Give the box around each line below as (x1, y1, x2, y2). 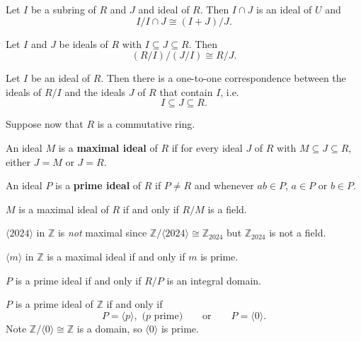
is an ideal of (256, 2, 312, 16)
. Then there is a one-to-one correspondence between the (101, 71, 346, 85)
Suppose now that (6, 116, 84, 131)
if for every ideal (171, 140, 243, 155)
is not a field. (269, 225, 326, 240)
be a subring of (30, 2, 96, 16)
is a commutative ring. (97, 116, 195, 131)
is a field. (207, 201, 247, 216)
